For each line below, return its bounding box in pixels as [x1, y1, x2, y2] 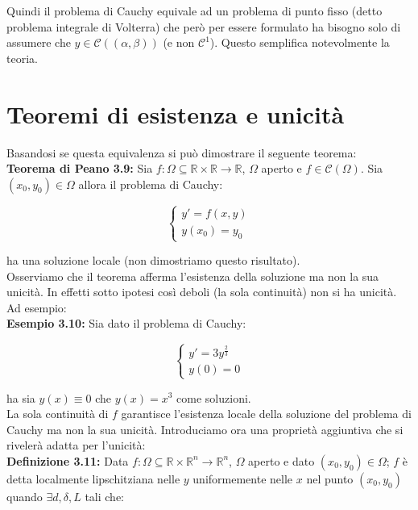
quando [6, 487, 43, 504]
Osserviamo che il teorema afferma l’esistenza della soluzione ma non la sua [6, 267, 379, 284]
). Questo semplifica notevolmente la [209, 34, 390, 51]
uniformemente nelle [192, 470, 293, 487]
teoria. [6, 49, 38, 66]
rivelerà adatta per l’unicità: [6, 437, 146, 454]
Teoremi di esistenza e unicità [6, 97, 345, 130]
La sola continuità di [6, 405, 109, 422]
